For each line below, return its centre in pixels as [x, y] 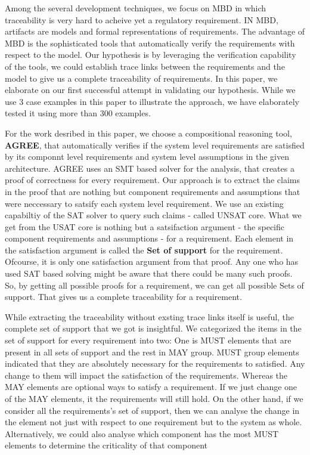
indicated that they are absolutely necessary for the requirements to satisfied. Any [155, 363]
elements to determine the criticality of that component [106, 445]
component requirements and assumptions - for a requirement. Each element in [149, 238]
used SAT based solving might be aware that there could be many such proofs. [149, 273]
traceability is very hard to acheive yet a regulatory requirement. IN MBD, [142, 19]
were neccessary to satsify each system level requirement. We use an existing [144, 203]
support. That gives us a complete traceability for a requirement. [123, 297]
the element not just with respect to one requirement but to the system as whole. [154, 422]
